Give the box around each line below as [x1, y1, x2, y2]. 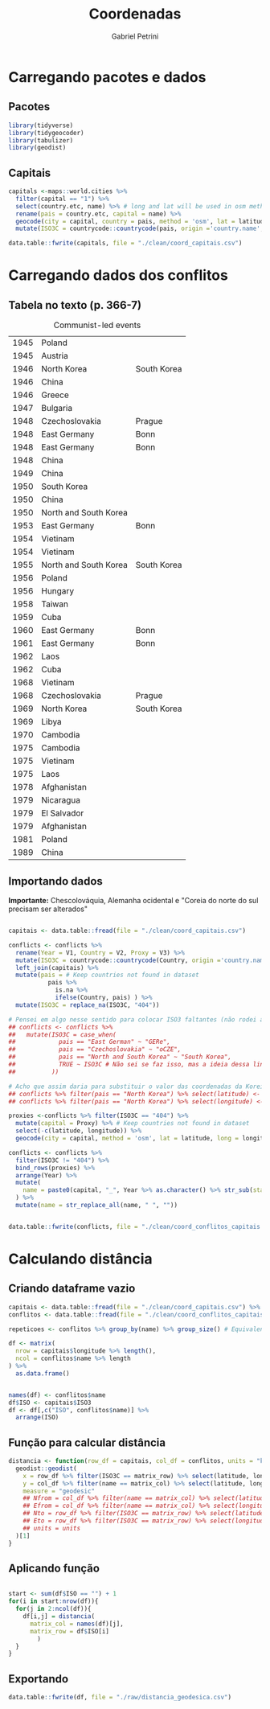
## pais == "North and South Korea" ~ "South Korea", [8, 1053, 231, 1062]
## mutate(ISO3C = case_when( [8, 1030, 117, 1038]
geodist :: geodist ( [15, 1465, 78, 1473]
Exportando [8, 1672, 69, 1686]
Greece [41, 389, 70, 401]
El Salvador [41, 807, 84, 819]
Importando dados [8, 874, 103, 888]
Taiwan [41, 598, 69, 610]
